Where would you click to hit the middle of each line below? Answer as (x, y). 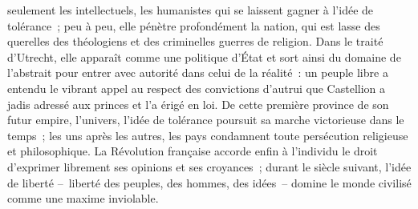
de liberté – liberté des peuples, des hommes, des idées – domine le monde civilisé (209, 182)
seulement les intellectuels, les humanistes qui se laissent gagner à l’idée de (191, 10)
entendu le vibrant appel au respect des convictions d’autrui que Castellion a (197, 88)
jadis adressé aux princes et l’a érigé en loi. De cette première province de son (198, 104)
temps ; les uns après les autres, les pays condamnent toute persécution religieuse (208, 135)
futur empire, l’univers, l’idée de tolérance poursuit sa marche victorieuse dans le (206, 120)
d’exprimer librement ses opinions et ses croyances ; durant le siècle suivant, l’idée (209, 166)
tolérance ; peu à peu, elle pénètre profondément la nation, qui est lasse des (194, 25)
